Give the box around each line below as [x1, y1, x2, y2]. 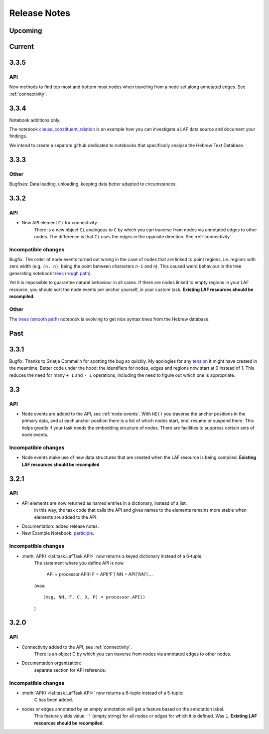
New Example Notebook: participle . [21, 530, 95, 536]
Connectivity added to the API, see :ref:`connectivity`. [21, 644, 132, 650]
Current [9, 42, 34, 51]
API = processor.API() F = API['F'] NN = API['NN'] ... [46, 571, 153, 578]
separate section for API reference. [34, 667, 107, 673]
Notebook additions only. [9, 117, 61, 123]
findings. [9, 133, 27, 139]
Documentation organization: [21, 660, 82, 666]
